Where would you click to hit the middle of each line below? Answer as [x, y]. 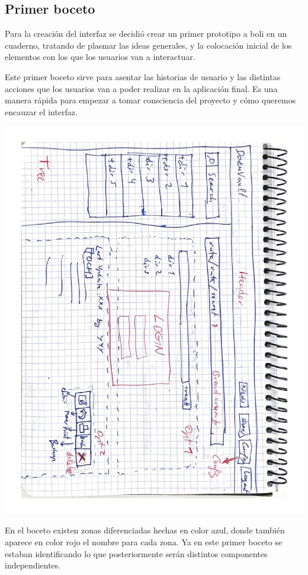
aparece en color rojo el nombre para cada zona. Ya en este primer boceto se [144, 542]
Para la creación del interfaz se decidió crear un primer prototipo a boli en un [146, 34]
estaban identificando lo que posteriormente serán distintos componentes [136, 553]
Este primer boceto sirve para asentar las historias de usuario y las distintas [143, 76]
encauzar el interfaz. [41, 111]
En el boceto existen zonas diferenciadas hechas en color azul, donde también [145, 530]
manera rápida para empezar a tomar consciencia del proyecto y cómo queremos [150, 100]
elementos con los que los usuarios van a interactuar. [100, 57]
